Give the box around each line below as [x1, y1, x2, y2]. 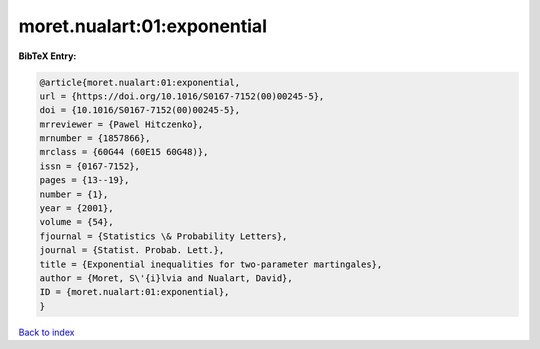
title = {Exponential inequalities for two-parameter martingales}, [39, 258, 383, 270]
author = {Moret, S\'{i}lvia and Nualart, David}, [39, 273, 294, 284]
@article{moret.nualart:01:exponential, [39, 76, 240, 88]
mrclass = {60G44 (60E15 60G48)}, [39, 146, 209, 158]
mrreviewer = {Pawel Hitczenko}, [39, 118, 204, 130]
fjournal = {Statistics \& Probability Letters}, [39, 230, 288, 242]
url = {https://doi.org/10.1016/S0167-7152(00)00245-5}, [39, 90, 325, 102]
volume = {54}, [39, 216, 114, 228]
